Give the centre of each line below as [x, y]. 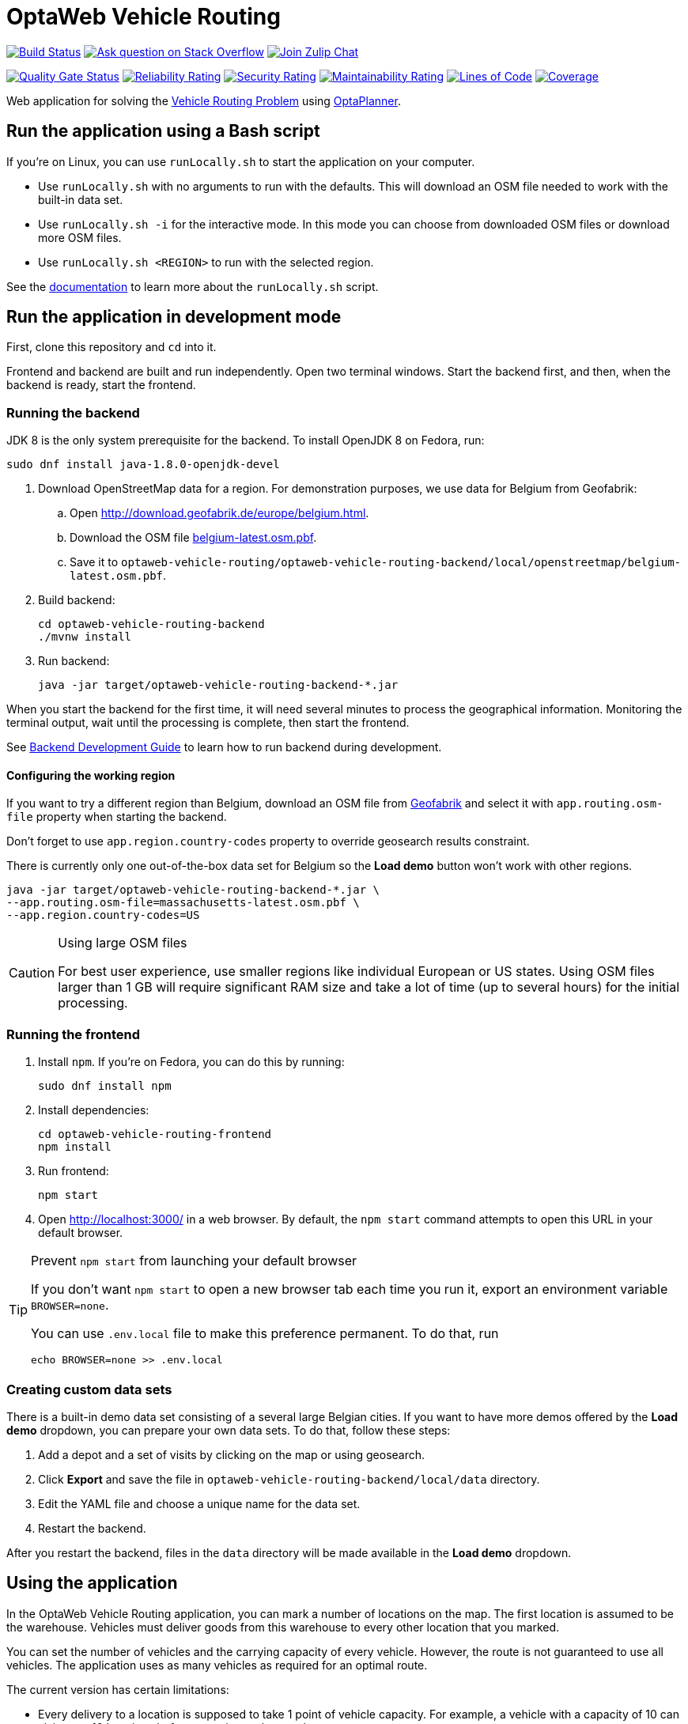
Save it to [94, 562]
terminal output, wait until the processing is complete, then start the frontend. [208, 723]
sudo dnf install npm [105, 1086]
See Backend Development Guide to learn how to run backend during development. [224, 747]
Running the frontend [74, 1034]
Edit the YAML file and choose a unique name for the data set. [199, 1503]
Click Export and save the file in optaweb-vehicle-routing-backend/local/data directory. [289, 1479]
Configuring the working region [91, 775]
